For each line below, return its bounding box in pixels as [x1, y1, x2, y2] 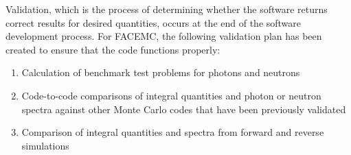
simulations [21, 138, 69, 152]
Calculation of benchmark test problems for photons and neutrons [21, 65, 300, 80]
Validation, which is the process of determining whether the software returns [5, 2, 328, 16]
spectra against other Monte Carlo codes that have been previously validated [21, 102, 346, 116]
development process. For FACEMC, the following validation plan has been [5, 29, 322, 43]
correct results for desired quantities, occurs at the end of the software [5, 15, 302, 29]
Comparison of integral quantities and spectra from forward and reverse [21, 125, 324, 139]
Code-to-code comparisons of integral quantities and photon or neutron [21, 88, 321, 102]
